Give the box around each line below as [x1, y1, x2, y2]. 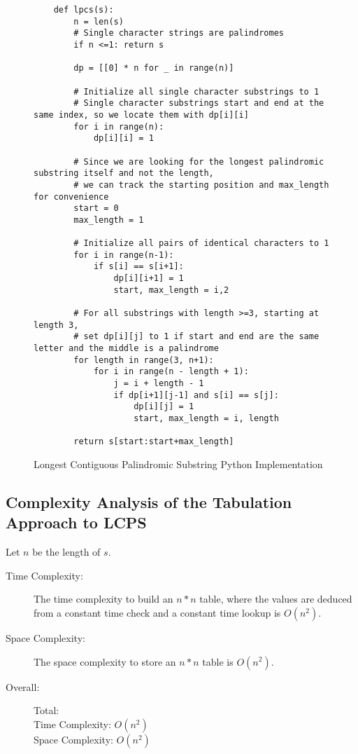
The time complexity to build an [34, 591, 173, 606]
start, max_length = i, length [134, 413, 279, 423]
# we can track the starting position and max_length [73, 179, 329, 190]
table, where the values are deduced [199, 591, 352, 606]
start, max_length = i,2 [113, 285, 229, 295]
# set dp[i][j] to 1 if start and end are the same [73, 331, 320, 342]
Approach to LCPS [6, 512, 147, 533]
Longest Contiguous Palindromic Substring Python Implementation [34, 456, 323, 471]
